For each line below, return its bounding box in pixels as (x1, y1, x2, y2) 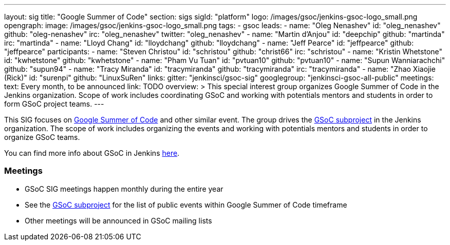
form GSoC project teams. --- (4, 99, 104, 108)
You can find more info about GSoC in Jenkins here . (4, 149, 180, 157)
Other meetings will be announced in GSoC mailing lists (25, 216, 212, 225)
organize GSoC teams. (4, 133, 80, 141)
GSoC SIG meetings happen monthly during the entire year (25, 184, 223, 193)
